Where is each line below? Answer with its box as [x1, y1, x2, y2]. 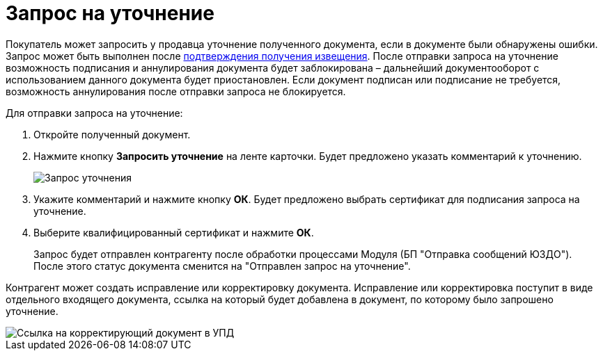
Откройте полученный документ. [33, 128, 191, 140]
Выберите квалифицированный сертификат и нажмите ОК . [33, 226, 314, 238]
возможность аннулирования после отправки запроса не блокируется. [6, 85, 346, 97]
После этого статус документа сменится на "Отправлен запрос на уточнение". [33, 259, 411, 272]
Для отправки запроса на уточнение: [6, 106, 183, 119]
